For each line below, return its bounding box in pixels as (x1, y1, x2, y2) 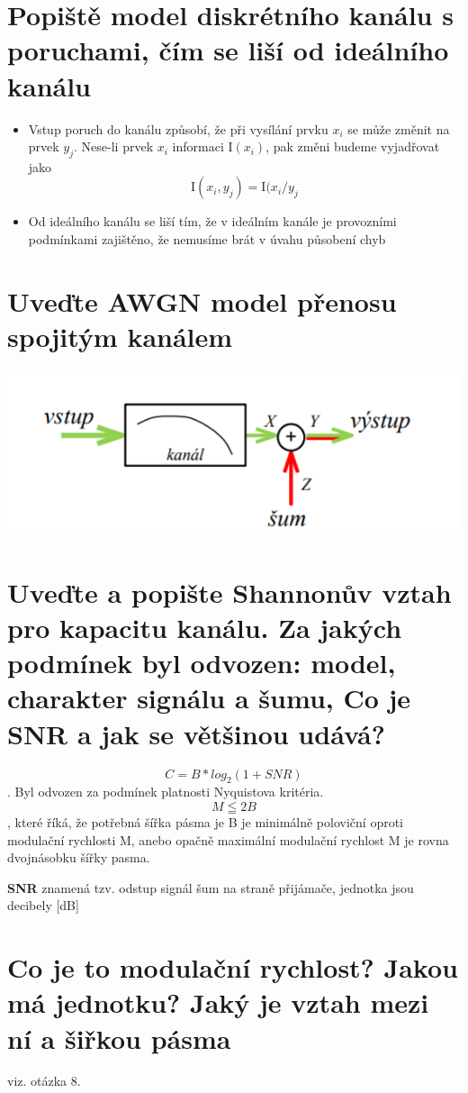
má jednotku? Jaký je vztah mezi (7, 984, 429, 1021)
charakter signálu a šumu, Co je (7, 679, 411, 716)
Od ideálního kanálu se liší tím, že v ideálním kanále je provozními (28, 212, 397, 231)
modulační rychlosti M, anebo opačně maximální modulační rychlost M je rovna (7, 830, 449, 849)
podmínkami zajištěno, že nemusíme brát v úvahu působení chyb (28, 230, 386, 249)
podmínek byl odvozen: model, (7, 644, 396, 681)
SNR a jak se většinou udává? (7, 715, 385, 751)
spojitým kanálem (7, 318, 233, 355)
